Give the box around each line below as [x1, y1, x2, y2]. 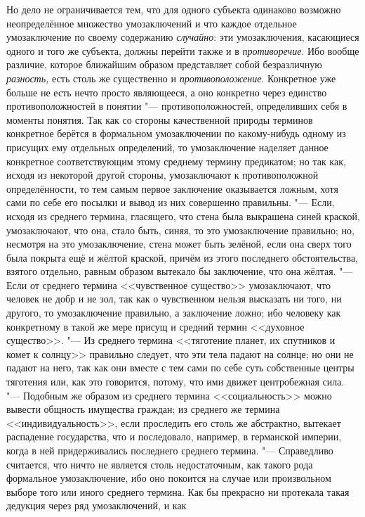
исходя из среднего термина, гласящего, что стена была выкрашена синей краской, [6, 208, 360, 223]
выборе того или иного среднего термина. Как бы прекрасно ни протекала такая [6, 484, 350, 499]
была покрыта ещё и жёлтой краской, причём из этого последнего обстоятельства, [6, 250, 359, 264]
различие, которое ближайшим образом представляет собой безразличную [6, 57, 322, 72]
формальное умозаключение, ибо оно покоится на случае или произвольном [6, 471, 331, 485]
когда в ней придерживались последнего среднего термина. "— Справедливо [6, 443, 333, 457]
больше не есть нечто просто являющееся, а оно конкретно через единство [6, 84, 327, 99]
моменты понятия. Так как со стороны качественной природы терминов [6, 112, 313, 127]
